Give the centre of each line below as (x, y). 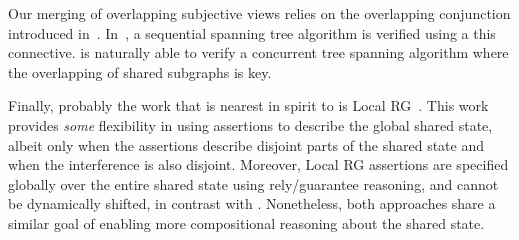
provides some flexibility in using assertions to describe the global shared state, (250, 124)
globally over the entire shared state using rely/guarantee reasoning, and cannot (253, 183)
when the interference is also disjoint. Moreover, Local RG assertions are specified (258, 164)
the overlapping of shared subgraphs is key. (140, 71)
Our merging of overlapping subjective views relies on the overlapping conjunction (259, 13)
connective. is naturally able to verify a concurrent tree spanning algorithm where (258, 52)
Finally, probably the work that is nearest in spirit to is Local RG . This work (248, 105)
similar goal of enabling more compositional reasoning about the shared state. (246, 222)
